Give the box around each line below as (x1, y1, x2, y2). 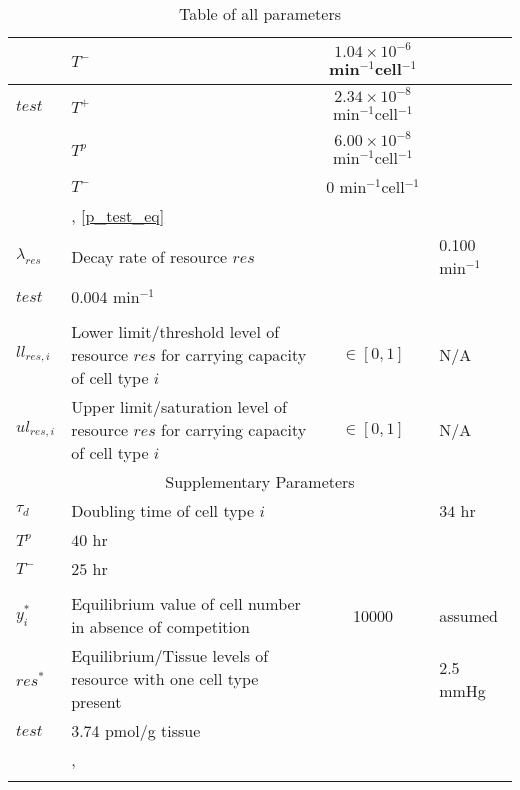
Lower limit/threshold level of (71, 320, 280, 343)
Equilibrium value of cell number (71, 592, 301, 615)
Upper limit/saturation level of (71, 395, 287, 418)
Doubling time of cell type (71, 499, 255, 522)
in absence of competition (71, 615, 250, 638)
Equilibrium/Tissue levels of (71, 644, 269, 667)
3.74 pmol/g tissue (71, 719, 201, 742)
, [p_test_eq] (71, 204, 165, 227)
